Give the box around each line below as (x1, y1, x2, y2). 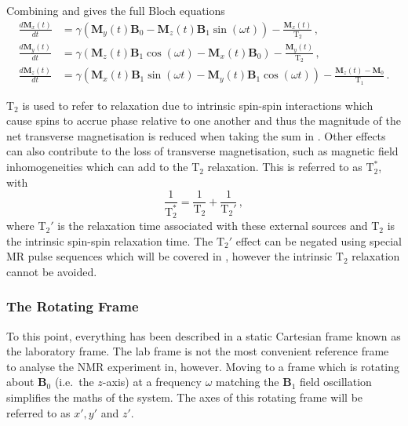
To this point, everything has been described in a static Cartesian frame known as (6, 327, 401, 344)
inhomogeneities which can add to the (6, 158, 188, 175)
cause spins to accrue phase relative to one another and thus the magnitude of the (6, 112, 401, 129)
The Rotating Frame (6, 297, 139, 316)
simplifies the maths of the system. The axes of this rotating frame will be (6, 389, 363, 406)
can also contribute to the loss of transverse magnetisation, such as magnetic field (6, 143, 399, 159)
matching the (216, 373, 279, 390)
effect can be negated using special (235, 232, 402, 249)
